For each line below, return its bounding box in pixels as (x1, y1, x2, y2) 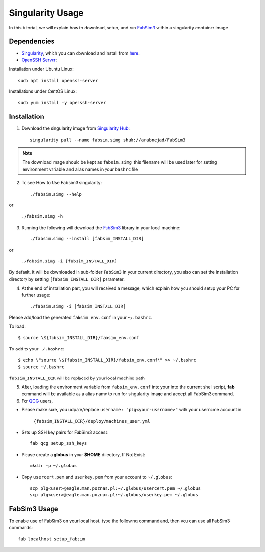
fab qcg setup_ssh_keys (30, 440, 87, 446)
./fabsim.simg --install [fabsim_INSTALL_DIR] (30, 236, 144, 242)
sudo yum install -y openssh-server (18, 100, 106, 106)
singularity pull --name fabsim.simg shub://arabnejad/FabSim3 (30, 137, 185, 143)
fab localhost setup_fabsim (18, 536, 85, 542)
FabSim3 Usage (9, 505, 58, 513)
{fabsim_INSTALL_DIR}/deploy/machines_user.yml (33, 418, 151, 424)
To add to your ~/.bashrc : (9, 346, 65, 351)
